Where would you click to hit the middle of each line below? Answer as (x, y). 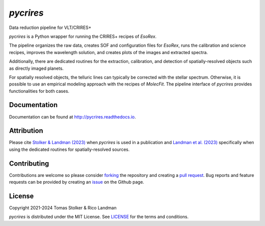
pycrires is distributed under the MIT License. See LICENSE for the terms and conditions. (99, 217)
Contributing (29, 163)
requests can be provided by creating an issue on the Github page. (77, 182)
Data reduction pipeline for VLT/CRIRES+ (50, 28)
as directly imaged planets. (36, 68)
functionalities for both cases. (39, 91)
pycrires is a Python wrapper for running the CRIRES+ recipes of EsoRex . (83, 36)
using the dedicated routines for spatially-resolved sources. (69, 149)
